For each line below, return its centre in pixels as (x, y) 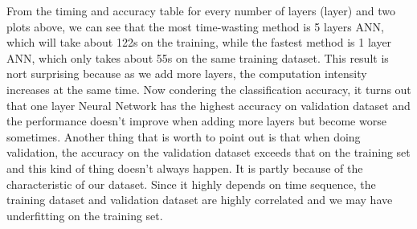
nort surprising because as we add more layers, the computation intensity (187, 74)
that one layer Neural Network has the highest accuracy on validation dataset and (208, 105)
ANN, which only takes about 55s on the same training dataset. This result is (198, 57)
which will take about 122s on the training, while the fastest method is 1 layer (199, 42)
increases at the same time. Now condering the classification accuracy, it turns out (209, 89)
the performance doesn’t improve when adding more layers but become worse (196, 121)
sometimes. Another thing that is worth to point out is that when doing (184, 136)
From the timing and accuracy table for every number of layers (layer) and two (201, 10)
